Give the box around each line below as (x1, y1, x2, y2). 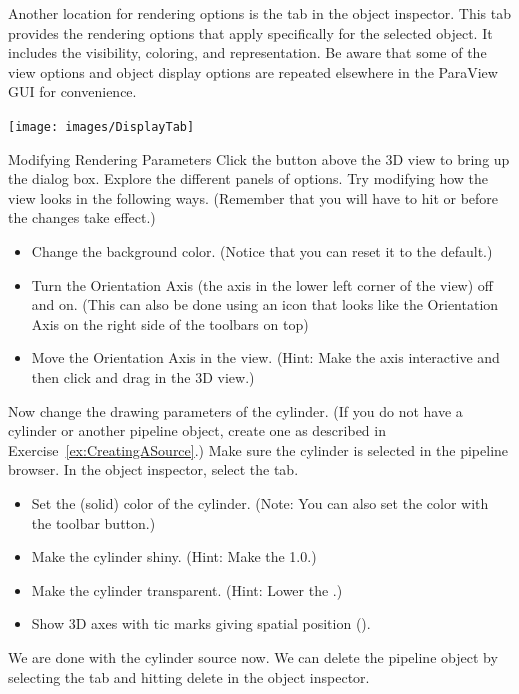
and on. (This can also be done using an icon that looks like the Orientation (31, 294, 499, 315)
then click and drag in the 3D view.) (31, 366, 255, 387)
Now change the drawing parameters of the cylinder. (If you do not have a (8, 400, 463, 421)
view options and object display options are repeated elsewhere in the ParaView (8, 61, 498, 82)
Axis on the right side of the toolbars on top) (31, 313, 309, 334)
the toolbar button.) (31, 512, 156, 533)
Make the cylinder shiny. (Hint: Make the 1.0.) (31, 546, 317, 567)
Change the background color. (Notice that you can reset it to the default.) (31, 241, 493, 261)
